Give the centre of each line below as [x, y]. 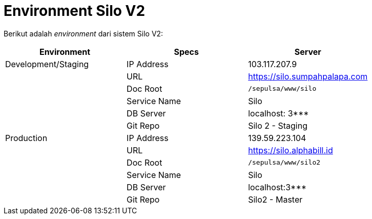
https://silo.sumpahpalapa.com [308, 76]
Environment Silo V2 [75, 11]
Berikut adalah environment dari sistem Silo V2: [84, 33]
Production [26, 138]
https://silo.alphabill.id [291, 150]
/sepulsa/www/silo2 [284, 163]
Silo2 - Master [275, 199]
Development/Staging [47, 64]
